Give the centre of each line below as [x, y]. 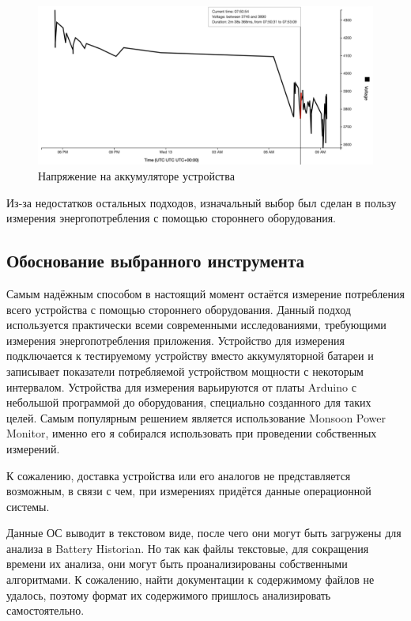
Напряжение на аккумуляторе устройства [136, 176]
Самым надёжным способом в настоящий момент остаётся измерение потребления [205, 293]
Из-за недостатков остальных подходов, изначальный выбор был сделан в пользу [202, 202]
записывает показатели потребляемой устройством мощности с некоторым [185, 371]
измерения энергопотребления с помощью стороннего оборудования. [171, 218]
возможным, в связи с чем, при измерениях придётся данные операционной [189, 491]
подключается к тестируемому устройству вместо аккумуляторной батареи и [190, 356]
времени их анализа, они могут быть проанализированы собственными [177, 564]
